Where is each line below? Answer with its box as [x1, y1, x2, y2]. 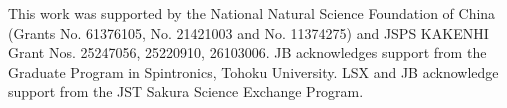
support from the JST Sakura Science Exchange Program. [8, 81, 364, 102]
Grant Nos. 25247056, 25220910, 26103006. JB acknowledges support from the [8, 42, 487, 63]
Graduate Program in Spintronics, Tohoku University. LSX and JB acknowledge [8, 61, 499, 82]
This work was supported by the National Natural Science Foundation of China [8, 3, 496, 23]
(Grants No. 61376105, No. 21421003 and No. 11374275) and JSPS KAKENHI [8, 22, 489, 43]
